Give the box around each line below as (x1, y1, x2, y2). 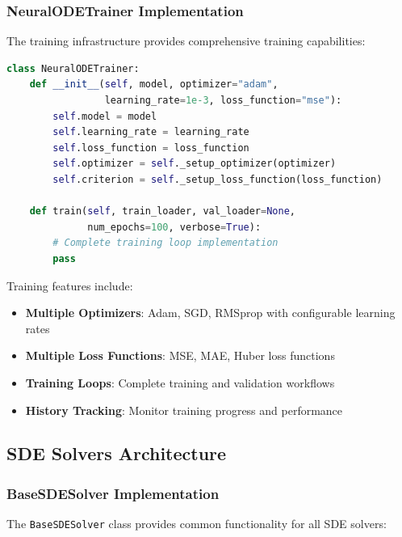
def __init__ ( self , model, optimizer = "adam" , (29, 78, 278, 91)
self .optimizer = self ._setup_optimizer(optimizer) (52, 158, 337, 170)
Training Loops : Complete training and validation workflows (25, 374, 335, 391)
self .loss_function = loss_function (52, 142, 249, 154)
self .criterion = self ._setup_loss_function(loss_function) (52, 173, 383, 185)
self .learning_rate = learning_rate (52, 126, 249, 138)
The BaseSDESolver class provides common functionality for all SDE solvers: (6, 515, 387, 532)
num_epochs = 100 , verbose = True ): (87, 221, 262, 233)
